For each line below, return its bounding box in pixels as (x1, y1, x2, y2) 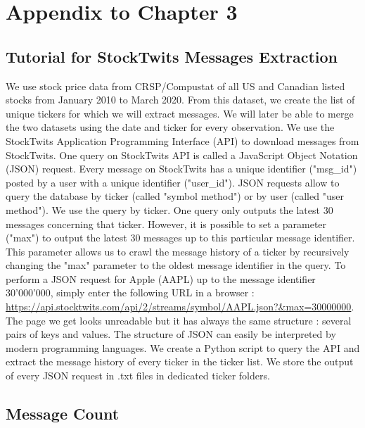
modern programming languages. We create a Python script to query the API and (6, 340, 360, 355)
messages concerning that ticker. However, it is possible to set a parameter (6, 216, 327, 231)
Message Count (6, 403, 120, 424)
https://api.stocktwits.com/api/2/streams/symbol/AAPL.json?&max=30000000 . (6, 299, 354, 314)
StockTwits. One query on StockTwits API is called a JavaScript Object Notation (6, 147, 358, 162)
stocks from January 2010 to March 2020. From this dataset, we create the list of (6, 92, 355, 107)
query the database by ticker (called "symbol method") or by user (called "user (6, 189, 344, 203)
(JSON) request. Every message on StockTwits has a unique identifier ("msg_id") (6, 161, 357, 176)
